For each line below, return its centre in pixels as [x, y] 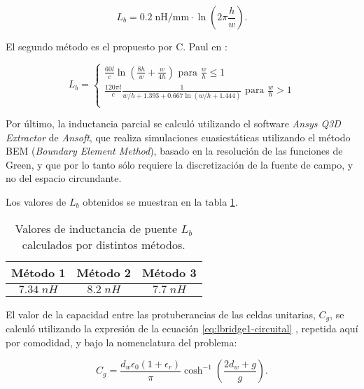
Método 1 [38, 272]
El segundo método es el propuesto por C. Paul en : [117, 46]
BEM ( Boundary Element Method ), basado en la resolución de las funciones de [174, 151]
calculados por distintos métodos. [104, 244]
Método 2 [104, 272]
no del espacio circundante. [64, 178]
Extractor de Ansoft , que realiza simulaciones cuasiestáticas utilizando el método [178, 137]
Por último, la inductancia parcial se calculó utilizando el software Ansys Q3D [173, 123]
